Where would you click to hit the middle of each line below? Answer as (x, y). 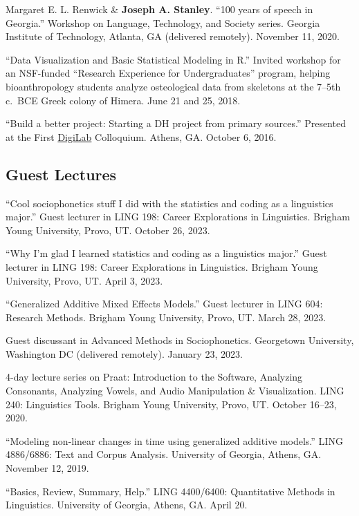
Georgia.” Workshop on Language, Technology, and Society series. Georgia (163, 22)
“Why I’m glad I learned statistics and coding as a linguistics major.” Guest (166, 253)
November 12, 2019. (47, 468)
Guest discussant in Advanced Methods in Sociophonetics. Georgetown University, (180, 340)
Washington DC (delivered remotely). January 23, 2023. (124, 353)
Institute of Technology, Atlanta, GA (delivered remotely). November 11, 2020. (173, 36)
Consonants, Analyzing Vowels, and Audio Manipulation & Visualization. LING (175, 391)
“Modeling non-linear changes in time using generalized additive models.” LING (174, 440)
